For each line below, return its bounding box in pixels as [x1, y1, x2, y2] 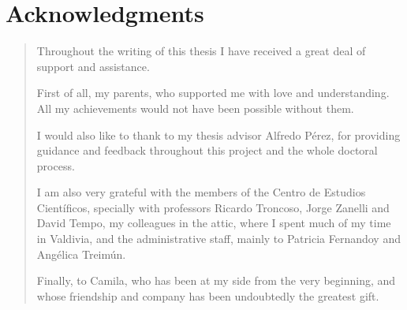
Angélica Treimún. [36, 245, 126, 262]
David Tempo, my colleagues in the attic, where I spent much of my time [36, 215, 391, 231]
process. [36, 157, 75, 174]
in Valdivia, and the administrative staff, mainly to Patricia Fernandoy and [36, 230, 401, 247]
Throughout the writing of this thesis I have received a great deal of [36, 43, 366, 59]
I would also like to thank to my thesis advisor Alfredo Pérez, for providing [36, 126, 401, 143]
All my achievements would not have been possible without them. [36, 99, 354, 116]
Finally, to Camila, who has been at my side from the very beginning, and [36, 272, 396, 289]
